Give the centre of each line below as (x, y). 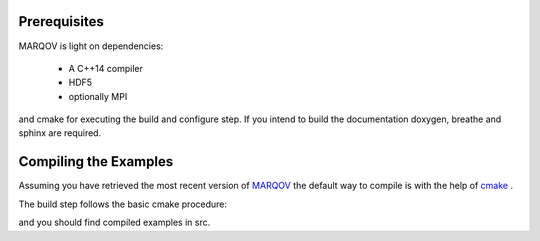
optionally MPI (98, 96)
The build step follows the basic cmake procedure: (123, 204)
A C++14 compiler (106, 68)
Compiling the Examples (96, 161)
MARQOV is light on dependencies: (91, 46)
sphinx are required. (60, 133)
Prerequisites (61, 21)
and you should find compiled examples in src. (114, 222)
